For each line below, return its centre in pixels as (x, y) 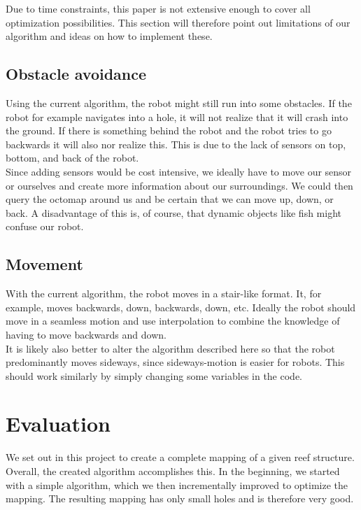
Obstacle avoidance (76, 74)
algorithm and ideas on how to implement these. (109, 36)
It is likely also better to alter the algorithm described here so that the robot (170, 348)
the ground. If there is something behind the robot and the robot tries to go (169, 130)
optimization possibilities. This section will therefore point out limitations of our (178, 22)
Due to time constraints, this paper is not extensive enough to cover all (158, 8)
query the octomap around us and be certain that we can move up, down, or (170, 199)
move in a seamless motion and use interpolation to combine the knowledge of (173, 321)
